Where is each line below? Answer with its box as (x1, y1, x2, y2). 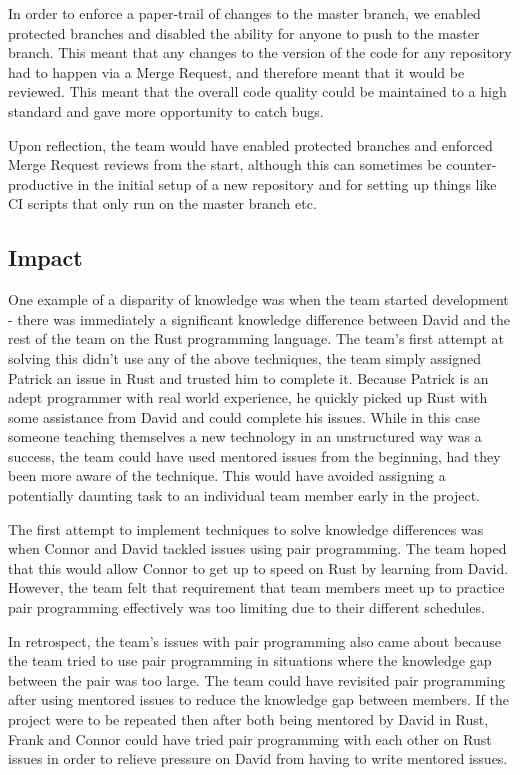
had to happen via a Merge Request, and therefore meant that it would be (8, 61, 465, 82)
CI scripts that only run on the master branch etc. (8, 193, 317, 214)
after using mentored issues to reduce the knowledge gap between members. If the (8, 689, 509, 710)
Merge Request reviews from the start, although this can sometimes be (8, 154, 442, 175)
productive (8, 173, 74, 194)
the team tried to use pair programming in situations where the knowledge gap (8, 650, 492, 671)
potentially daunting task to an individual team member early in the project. (8, 485, 480, 506)
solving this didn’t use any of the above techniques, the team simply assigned (8, 347, 482, 368)
